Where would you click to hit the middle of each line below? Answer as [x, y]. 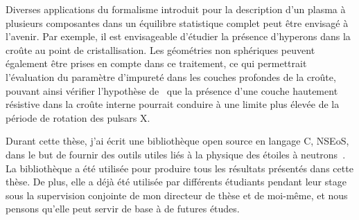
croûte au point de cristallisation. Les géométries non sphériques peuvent [160, 49]
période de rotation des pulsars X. [78, 117]
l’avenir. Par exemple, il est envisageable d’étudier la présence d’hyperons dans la [178, 36]
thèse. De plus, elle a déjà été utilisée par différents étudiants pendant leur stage [176, 182]
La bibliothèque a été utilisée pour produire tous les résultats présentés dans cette [179, 168]
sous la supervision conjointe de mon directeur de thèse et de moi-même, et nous [177, 195]
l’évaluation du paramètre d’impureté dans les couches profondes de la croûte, [171, 76]
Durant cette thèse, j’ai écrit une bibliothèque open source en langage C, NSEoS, [177, 141]
